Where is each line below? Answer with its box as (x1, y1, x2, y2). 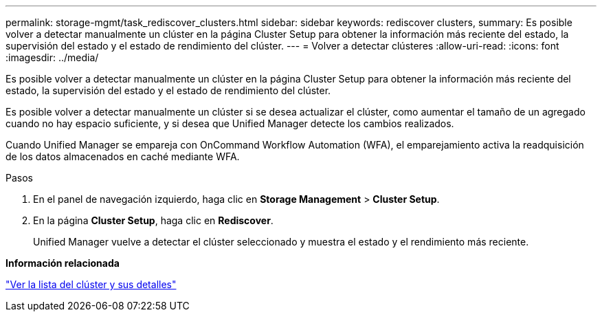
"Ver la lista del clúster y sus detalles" (5, 278, 177, 290)
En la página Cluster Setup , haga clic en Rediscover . (33, 215, 274, 226)
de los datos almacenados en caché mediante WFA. (5, 151, 240, 162)
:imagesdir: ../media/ (5, 52, 99, 63)
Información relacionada (5, 257, 120, 269)
